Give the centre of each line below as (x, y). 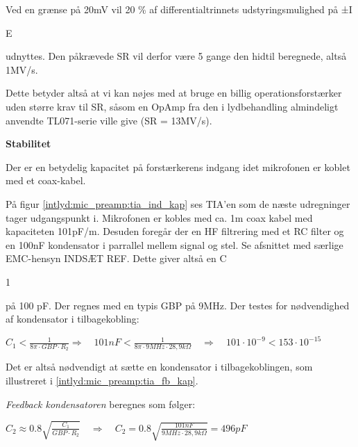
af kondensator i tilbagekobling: (73, 319)
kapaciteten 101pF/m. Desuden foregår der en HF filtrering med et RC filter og (175, 231)
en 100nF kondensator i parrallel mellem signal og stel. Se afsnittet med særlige (174, 244)
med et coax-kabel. (46, 180)
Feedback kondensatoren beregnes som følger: (101, 404)
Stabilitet (28, 144)
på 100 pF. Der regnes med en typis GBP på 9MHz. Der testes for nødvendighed (178, 305)
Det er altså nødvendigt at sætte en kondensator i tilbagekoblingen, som (159, 367)
